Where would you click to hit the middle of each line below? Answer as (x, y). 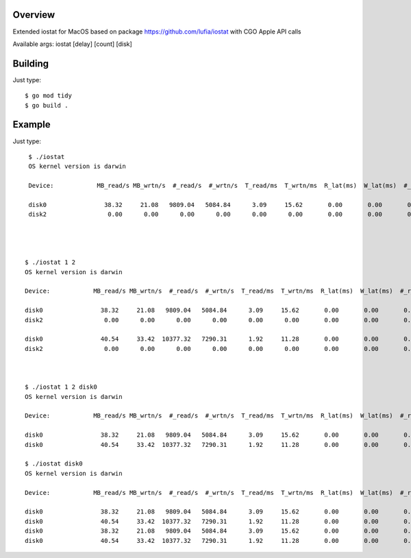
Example (32, 124)
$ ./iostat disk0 (54, 464)
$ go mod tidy (48, 96)
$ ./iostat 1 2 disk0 (61, 387)
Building (31, 63)
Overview (34, 15)
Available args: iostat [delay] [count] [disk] (73, 44)
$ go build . (47, 105)
